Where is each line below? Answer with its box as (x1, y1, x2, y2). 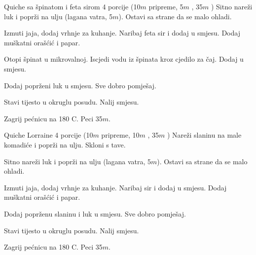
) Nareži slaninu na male (167, 130, 242, 140)
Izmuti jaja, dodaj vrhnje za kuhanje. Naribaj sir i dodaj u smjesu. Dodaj (4, 182, 227, 192)
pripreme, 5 (148, 1, 183, 11)
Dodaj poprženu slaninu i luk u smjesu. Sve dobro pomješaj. (4, 208, 186, 219)
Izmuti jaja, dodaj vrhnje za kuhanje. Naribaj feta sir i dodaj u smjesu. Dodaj (4, 28, 240, 38)
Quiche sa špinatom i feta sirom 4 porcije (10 (4, 1, 141, 11)
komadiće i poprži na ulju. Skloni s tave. (4, 139, 126, 149)
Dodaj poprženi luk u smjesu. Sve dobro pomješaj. (4, 80, 156, 90)
